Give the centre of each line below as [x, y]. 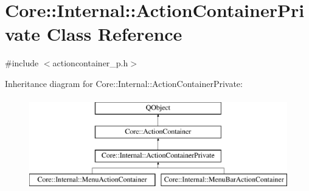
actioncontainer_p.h [90, 63]
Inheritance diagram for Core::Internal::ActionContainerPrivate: [124, 83]
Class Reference [114, 34]
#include [22, 63]
